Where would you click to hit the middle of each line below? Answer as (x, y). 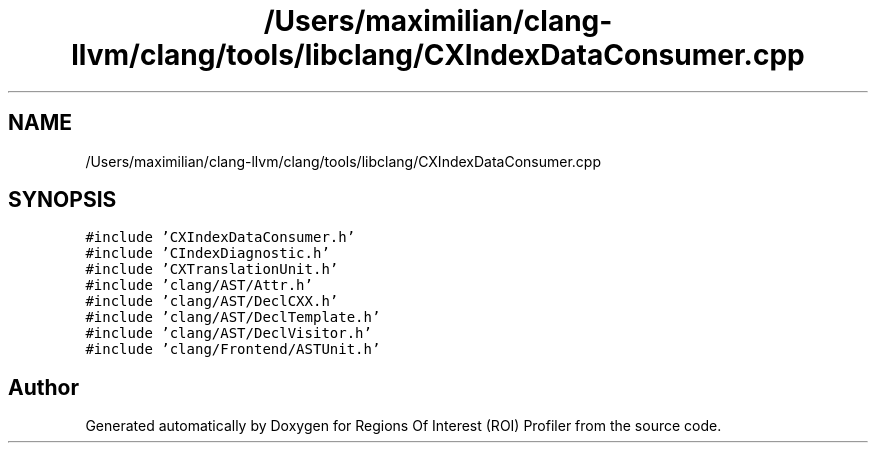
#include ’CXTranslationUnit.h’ (212, 269)
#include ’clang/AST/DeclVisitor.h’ (228, 333)
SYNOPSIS (62, 200)
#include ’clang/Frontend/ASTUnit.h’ (233, 349)
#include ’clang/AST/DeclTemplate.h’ (233, 317)
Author (43, 387)
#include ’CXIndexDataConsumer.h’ (220, 237)
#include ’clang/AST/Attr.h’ (199, 285)
